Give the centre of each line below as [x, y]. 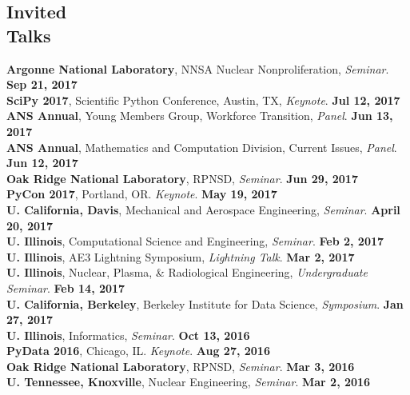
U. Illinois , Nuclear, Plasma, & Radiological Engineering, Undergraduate [187, 272]
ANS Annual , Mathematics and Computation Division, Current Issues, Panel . [202, 147]
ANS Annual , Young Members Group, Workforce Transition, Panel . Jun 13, [200, 116]
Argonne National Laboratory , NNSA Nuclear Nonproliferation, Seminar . [198, 68]
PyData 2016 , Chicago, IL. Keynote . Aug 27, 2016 [138, 351]
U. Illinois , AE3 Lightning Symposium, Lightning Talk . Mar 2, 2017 [181, 256]
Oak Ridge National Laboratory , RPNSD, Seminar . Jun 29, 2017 [182, 178]
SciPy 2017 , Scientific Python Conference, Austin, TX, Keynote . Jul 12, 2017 [203, 100]
